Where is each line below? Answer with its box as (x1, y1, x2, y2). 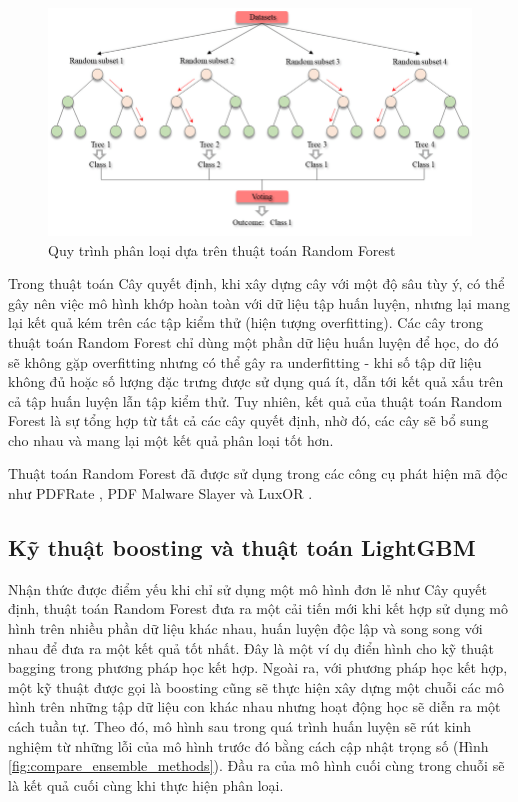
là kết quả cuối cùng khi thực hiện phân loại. (8, 774, 284, 795)
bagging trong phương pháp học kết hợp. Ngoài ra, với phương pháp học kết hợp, (8, 657, 508, 678)
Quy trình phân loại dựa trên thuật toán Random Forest (48, 239, 396, 260)
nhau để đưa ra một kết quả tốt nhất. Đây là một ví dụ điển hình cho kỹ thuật (8, 637, 494, 658)
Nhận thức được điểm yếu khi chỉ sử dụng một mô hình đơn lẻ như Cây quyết (8, 578, 487, 599)
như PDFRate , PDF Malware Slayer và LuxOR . (8, 483, 313, 504)
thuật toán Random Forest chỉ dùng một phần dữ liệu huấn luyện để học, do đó (8, 331, 499, 352)
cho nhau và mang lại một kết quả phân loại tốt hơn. (8, 429, 334, 450)
